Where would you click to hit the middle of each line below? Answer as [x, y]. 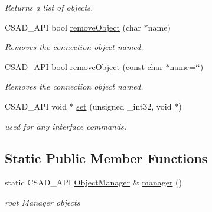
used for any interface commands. [66, 126]
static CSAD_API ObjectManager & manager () [94, 182]
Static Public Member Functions [106, 158]
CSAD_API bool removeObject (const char [84, 66]
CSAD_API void [36, 106]
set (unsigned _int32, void [124, 106]
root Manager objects [43, 202]
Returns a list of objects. [49, 7]
